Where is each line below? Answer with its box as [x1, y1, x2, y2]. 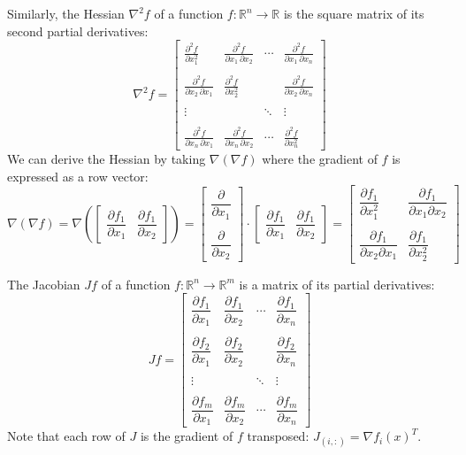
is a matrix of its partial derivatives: [239, 274, 435, 293]
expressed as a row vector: [7, 166, 149, 185]
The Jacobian [7, 274, 80, 293]
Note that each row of [7, 427, 126, 445]
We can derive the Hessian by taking [7, 150, 206, 168]
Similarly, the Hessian [7, 4, 125, 22]
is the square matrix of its [283, 4, 424, 22]
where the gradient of [262, 150, 378, 168]
